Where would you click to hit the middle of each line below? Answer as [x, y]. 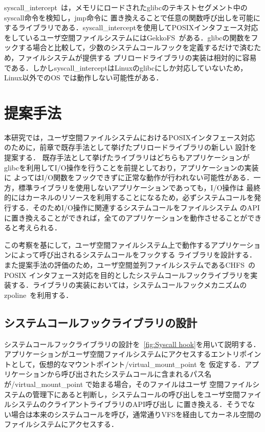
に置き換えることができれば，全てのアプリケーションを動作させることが [126, 217]
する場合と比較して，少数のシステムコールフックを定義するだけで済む [136, 47]
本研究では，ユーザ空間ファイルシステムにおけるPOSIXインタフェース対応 [130, 137]
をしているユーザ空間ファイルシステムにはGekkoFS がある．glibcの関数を [128, 37]
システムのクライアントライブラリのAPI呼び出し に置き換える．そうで [129, 404]
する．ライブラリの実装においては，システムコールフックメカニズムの [129, 285]
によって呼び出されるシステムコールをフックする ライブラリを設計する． [134, 255]
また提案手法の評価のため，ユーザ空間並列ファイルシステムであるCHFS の [130, 265]
